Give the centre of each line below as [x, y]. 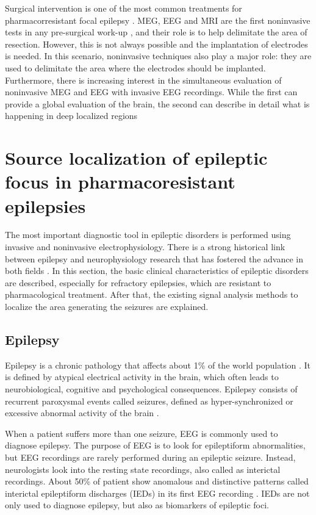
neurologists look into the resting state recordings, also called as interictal [143, 469]
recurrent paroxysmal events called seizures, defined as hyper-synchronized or [149, 401]
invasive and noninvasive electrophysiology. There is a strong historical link [145, 247]
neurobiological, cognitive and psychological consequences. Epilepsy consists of [151, 388]
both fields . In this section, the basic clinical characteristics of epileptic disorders [157, 271]
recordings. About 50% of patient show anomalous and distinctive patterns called [157, 481]
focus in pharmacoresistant [120, 182]
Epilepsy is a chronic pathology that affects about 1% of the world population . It [158, 365]
